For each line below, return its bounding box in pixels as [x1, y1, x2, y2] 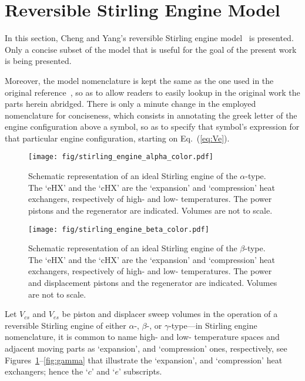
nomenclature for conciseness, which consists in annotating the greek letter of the [5, 109, 297, 121]
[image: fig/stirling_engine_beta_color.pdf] [28, 225, 209, 234]
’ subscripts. [118, 365, 162, 377]
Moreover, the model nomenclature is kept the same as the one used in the [5, 74, 274, 86]
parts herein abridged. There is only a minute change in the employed [5, 97, 256, 110]
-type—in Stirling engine [169, 319, 257, 331]
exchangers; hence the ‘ [5, 365, 88, 377]
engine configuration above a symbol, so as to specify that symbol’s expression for [5, 120, 300, 133]
